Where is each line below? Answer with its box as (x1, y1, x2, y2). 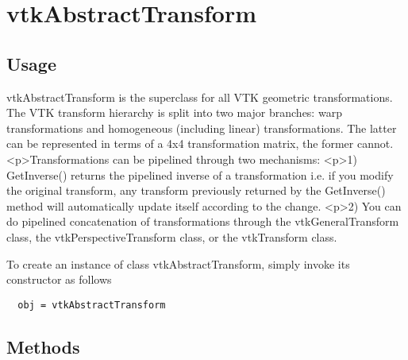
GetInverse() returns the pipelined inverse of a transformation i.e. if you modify (6, 166, 394, 183)
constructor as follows (6, 271, 112, 288)
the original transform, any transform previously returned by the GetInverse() (6, 182, 386, 199)
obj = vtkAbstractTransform (17, 299, 166, 311)
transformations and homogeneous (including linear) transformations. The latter (6, 119, 397, 136)
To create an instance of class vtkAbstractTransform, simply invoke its (6, 255, 350, 272)
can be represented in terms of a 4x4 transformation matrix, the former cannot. (6, 135, 394, 152)
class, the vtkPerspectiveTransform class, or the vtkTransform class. (6, 228, 337, 245)
